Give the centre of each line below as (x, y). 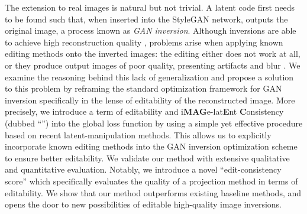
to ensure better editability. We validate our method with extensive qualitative (147, 158)
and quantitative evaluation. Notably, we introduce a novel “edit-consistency (143, 169)
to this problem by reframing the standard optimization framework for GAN (143, 88)
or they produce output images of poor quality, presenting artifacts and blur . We (153, 65)
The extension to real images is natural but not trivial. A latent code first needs (150, 7)
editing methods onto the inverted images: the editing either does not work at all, (153, 54)
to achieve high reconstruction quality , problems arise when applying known (144, 42)
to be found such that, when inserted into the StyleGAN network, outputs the (146, 19)
